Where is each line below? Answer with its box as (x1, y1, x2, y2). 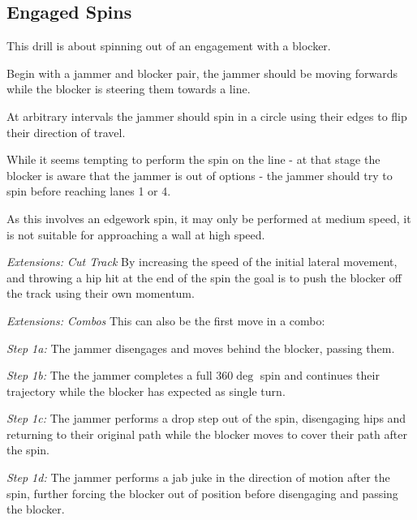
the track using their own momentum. (6, 285, 195, 302)
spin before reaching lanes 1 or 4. (6, 183, 171, 200)
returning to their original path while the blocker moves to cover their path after (6, 425, 407, 442)
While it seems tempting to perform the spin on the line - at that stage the (6, 151, 380, 168)
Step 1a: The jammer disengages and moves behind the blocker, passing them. (6, 339, 395, 356)
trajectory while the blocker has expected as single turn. (6, 382, 286, 399)
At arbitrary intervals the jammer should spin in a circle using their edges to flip (6, 107, 407, 124)
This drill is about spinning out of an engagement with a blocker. (6, 37, 331, 54)
